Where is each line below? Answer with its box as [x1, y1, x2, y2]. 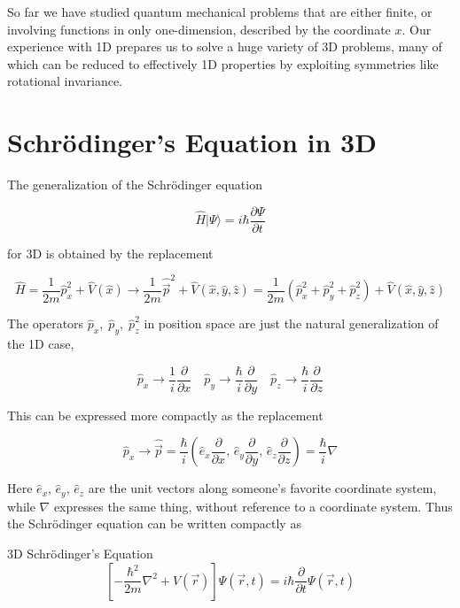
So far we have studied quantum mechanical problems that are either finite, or [7, 3, 433, 20]
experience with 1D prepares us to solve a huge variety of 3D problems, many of [7, 37, 442, 56]
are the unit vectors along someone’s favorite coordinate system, [88, 479, 437, 497]
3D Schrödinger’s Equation [7, 543, 153, 562]
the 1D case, [7, 335, 74, 353]
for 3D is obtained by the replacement [7, 243, 214, 262]
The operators [7, 314, 84, 333]
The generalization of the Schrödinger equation [7, 175, 262, 194]
